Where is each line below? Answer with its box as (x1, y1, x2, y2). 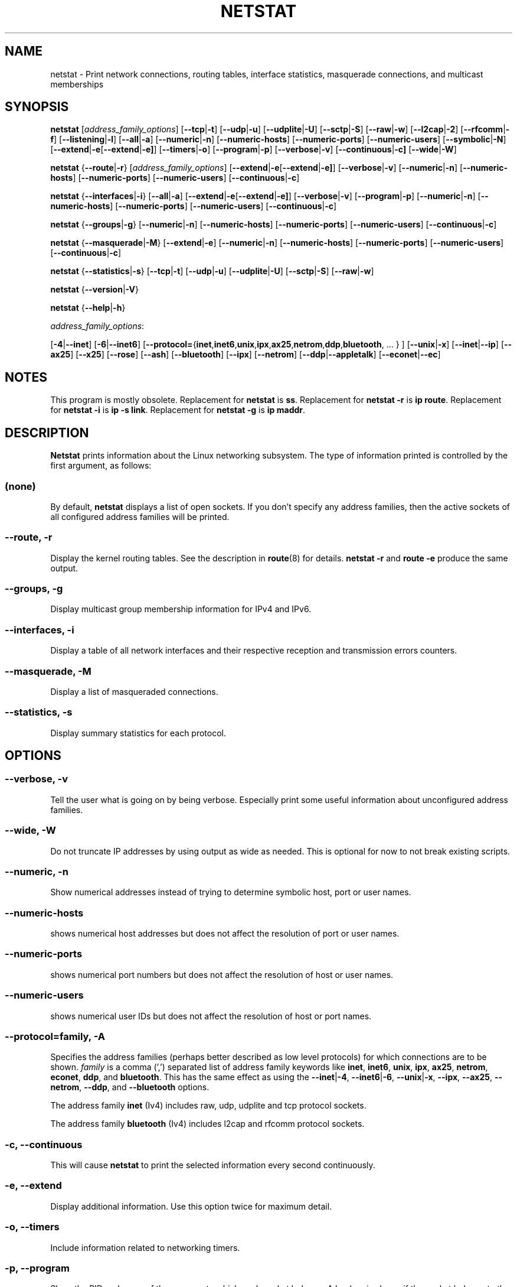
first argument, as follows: (50, 460, 152, 471)
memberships (50, 79, 104, 89)
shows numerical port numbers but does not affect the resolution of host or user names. (50, 969, 394, 980)
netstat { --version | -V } (50, 284, 139, 295)
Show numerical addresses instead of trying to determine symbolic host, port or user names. (50, 887, 411, 898)
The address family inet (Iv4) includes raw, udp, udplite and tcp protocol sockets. (50, 1100, 367, 1111)
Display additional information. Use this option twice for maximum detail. (50, 1201, 332, 1211)
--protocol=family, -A (5, 1030, 105, 1042)
